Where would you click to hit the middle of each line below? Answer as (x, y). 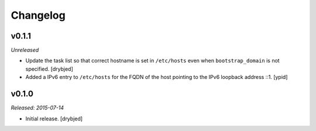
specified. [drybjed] (49, 69)
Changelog (38, 15)
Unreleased (25, 50)
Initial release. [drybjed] (54, 118)
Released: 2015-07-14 (37, 108)
